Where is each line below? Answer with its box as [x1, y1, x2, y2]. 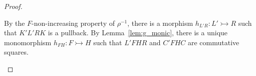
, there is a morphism [127, 17, 193, 28]
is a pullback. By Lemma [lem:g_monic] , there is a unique [48, 27, 228, 38]
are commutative [187, 37, 239, 47]
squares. [4, 47, 29, 57]
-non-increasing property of [32, 17, 115, 28]
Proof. [4, 1, 23, 11]
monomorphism [4, 37, 52, 47]
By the [4, 17, 25, 28]
